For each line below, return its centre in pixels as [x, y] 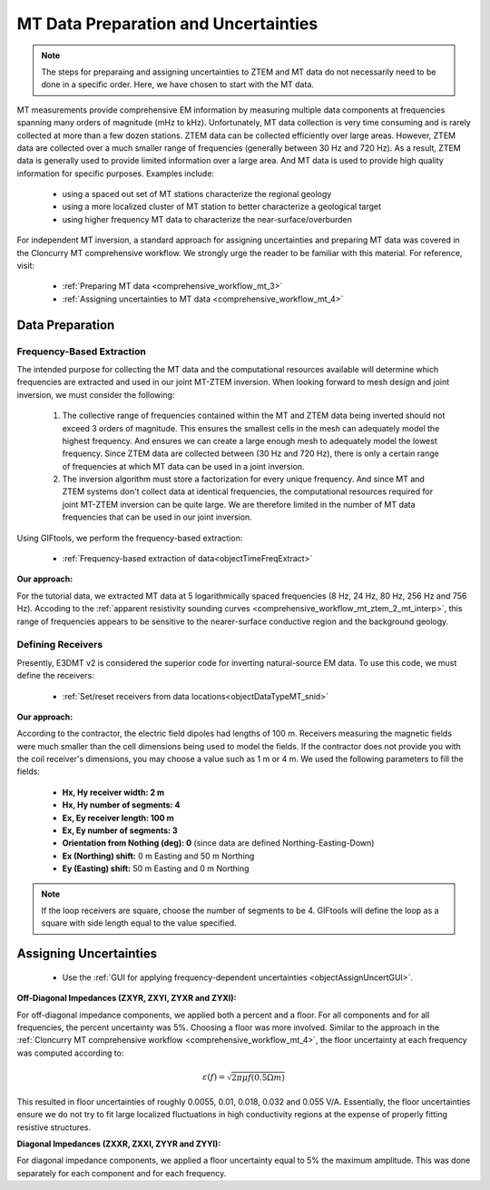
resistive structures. [54, 1127]
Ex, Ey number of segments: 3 [120, 830]
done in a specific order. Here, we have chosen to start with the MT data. [178, 84]
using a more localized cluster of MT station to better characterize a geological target [221, 207]
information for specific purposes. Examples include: [116, 174]
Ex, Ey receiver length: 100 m [118, 818]
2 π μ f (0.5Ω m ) [258, 1077]
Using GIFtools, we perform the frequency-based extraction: [130, 538]
